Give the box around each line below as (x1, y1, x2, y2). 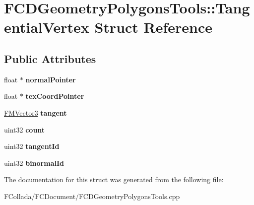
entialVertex (4, 17, 89, 37)
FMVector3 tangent (4, 107, 67, 118)
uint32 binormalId (4, 157, 64, 168)
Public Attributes (4, 51, 96, 66)
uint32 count (4, 124, 45, 135)
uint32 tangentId (4, 141, 60, 151)
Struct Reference (94, 17, 213, 37)
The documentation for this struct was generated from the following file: (4, 174, 224, 185)
